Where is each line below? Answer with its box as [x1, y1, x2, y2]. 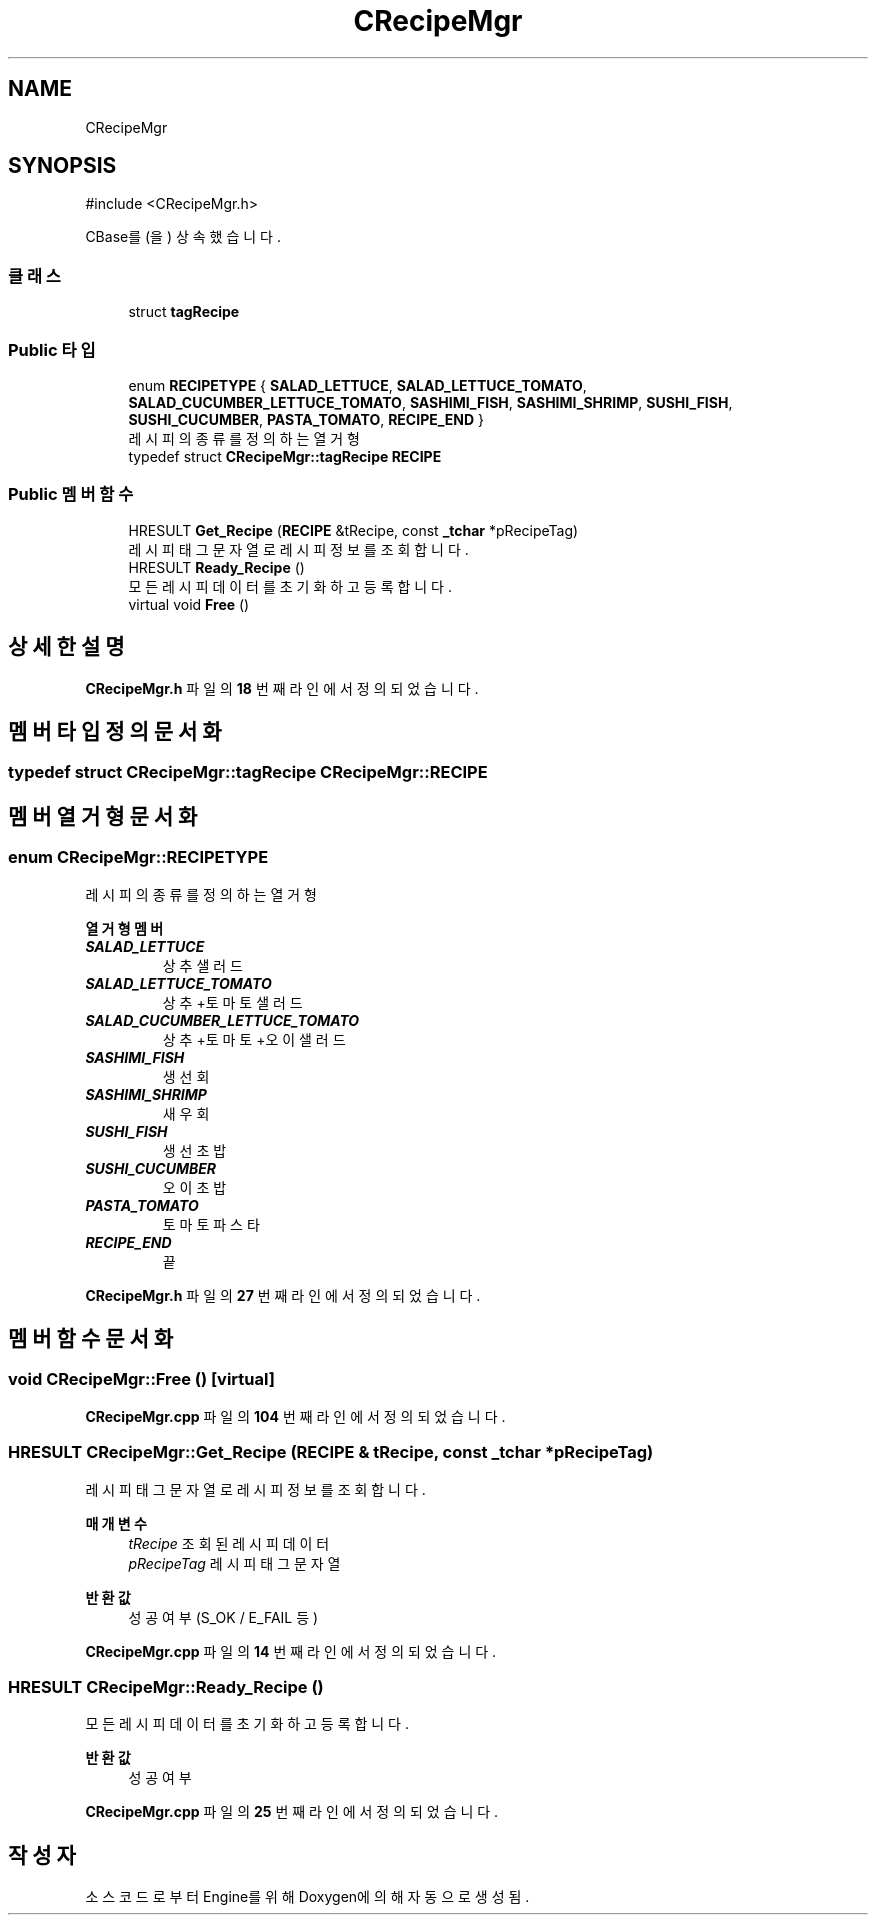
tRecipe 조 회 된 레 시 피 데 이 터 [128, 1534, 330, 1552]
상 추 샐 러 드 [162, 956, 243, 974]
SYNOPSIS [8, 153, 117, 179]
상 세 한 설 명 [8, 634, 125, 660]
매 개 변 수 [85, 1514, 147, 1532]
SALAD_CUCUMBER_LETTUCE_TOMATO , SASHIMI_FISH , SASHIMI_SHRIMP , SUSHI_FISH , [128, 393, 733, 411]
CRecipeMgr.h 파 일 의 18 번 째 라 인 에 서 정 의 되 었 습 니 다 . [85, 679, 479, 697]
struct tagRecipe [128, 303, 240, 321]
